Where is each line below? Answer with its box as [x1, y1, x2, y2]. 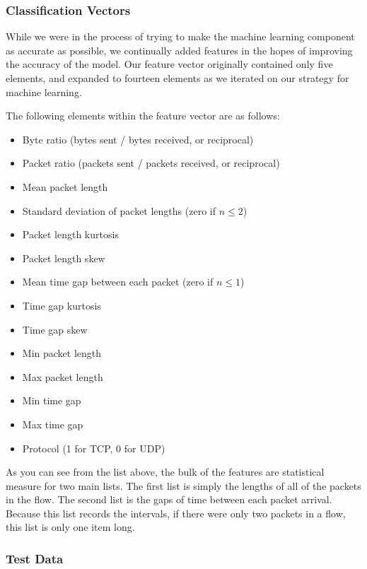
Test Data [6, 549, 64, 567]
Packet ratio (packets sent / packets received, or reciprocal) [22, 156, 280, 170]
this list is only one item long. [6, 520, 135, 534]
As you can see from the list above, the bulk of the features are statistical [6, 464, 325, 479]
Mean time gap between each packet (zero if [22, 274, 214, 289]
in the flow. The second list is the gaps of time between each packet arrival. [6, 492, 332, 507]
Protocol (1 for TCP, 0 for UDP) [22, 440, 165, 455]
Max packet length [22, 369, 103, 384]
